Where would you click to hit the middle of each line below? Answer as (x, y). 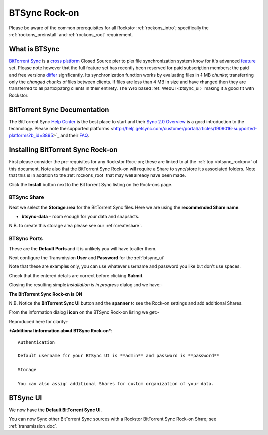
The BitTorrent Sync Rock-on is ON (46, 294)
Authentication (36, 342)
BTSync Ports (26, 239)
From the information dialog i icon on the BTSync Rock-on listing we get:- (84, 312)
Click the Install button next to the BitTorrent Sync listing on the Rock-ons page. (91, 184)
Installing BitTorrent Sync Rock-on (63, 150)
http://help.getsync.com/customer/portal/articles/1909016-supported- (185, 129)
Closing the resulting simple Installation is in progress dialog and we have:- (86, 285)
